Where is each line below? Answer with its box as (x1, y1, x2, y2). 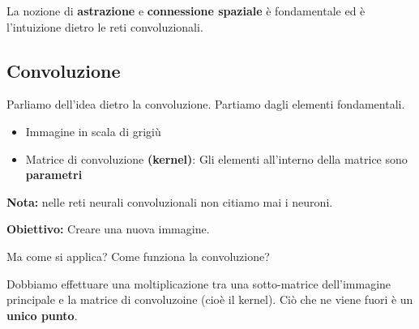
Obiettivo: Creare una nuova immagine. (6, 220, 210, 237)
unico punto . (6, 306, 78, 323)
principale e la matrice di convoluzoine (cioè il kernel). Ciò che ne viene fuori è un (6, 291, 413, 308)
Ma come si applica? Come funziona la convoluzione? (6, 247, 270, 264)
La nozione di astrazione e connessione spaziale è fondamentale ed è (6, 2, 366, 19)
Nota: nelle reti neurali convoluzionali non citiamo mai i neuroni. (6, 193, 333, 210)
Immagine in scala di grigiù (25, 122, 161, 139)
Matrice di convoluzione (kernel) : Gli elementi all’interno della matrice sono (25, 150, 408, 167)
